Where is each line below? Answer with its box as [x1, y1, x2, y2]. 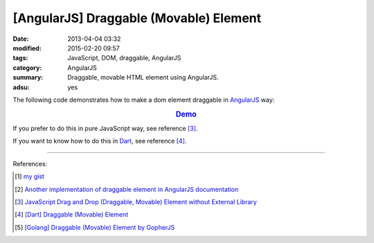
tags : [12, 54, 28, 62]
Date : [12, 35, 29, 43]
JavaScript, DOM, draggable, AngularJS [67, 54, 181, 62]
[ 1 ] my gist [15, 172, 45, 181]
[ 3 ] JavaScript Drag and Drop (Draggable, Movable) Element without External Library [15, 197, 258, 206]
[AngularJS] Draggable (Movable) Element [12, 10, 262, 26]
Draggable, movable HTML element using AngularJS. [67, 73, 219, 82]
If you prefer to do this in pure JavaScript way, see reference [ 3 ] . [12, 124, 198, 132]
